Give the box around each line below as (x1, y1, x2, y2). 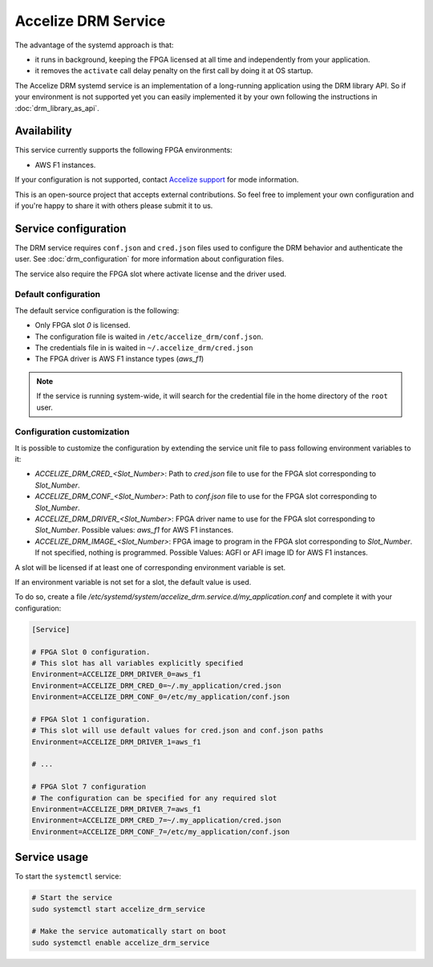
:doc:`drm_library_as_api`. (14, 103, 99, 112)
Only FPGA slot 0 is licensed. (34, 320, 131, 330)
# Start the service (31, 893, 112, 903)
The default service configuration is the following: (14, 305, 180, 315)
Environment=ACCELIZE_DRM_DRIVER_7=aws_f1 (31, 804, 201, 814)
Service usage (14, 851, 89, 864)
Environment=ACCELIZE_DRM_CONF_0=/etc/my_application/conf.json (31, 692, 290, 702)
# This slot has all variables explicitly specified (31, 659, 244, 667)
